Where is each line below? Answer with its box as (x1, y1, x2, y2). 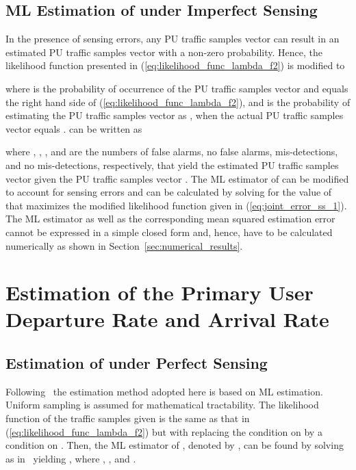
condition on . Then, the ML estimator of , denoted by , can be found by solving (5, 438, 344, 452)
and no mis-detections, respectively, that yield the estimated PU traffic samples (5, 157, 339, 172)
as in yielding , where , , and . (5, 451, 136, 465)
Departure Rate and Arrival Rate (5, 305, 329, 333)
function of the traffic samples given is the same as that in (5, 411, 250, 426)
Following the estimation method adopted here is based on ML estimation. (5, 384, 323, 398)
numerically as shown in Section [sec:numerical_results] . (5, 238, 243, 252)
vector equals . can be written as (5, 121, 142, 135)
